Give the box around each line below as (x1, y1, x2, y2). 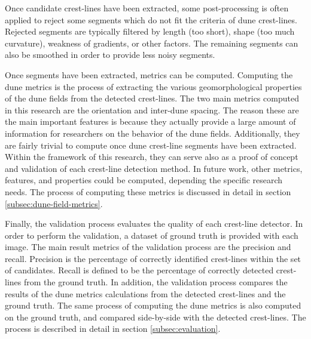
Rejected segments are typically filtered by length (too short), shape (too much (5, 25, 295, 38)
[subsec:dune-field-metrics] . (5, 197, 103, 209)
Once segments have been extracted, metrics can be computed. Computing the (5, 68, 293, 81)
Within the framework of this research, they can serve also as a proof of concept (5, 150, 298, 163)
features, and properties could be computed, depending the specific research (5, 174, 283, 186)
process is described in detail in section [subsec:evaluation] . (5, 322, 221, 335)
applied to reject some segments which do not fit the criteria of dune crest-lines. (5, 13, 297, 26)
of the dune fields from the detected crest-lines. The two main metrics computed (5, 92, 299, 104)
